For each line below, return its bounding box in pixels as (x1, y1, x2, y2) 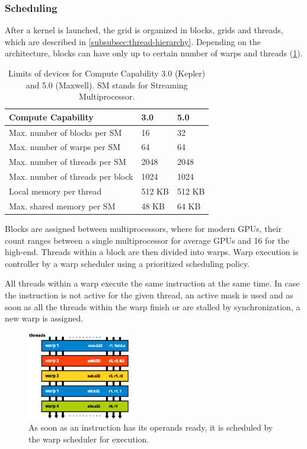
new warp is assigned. (5, 312, 84, 324)
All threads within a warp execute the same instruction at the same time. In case (5, 277, 300, 289)
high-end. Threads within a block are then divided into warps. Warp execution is (5, 246, 299, 258)
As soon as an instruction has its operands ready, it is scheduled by (28, 421, 273, 434)
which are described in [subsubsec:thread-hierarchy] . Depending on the (5, 35, 261, 47)
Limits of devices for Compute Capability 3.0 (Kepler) (8, 67, 206, 79)
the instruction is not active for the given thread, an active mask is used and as (5, 288, 293, 301)
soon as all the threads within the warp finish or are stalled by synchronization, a (5, 300, 300, 313)
